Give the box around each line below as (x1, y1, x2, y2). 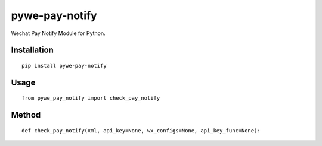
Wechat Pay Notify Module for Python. (11, 30, 106, 37)
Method (11, 110, 41, 120)
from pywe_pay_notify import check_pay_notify (21, 95, 160, 101)
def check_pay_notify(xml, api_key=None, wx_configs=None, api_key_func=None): (21, 127, 261, 134)
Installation (11, 45, 54, 55)
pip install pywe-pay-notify (21, 62, 107, 69)
